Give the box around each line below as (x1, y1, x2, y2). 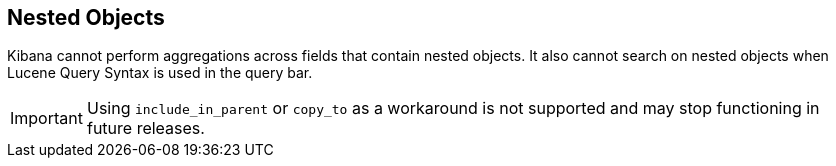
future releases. (86, 118, 205, 139)
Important (10, 108, 83, 129)
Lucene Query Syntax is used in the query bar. (7, 64, 313, 82)
